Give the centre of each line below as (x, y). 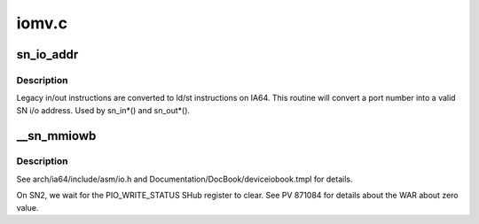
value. (27, 207)
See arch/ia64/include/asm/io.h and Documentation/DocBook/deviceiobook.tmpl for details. (185, 179)
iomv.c (42, 23)
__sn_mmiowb (56, 136)
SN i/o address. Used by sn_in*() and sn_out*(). (103, 110)
